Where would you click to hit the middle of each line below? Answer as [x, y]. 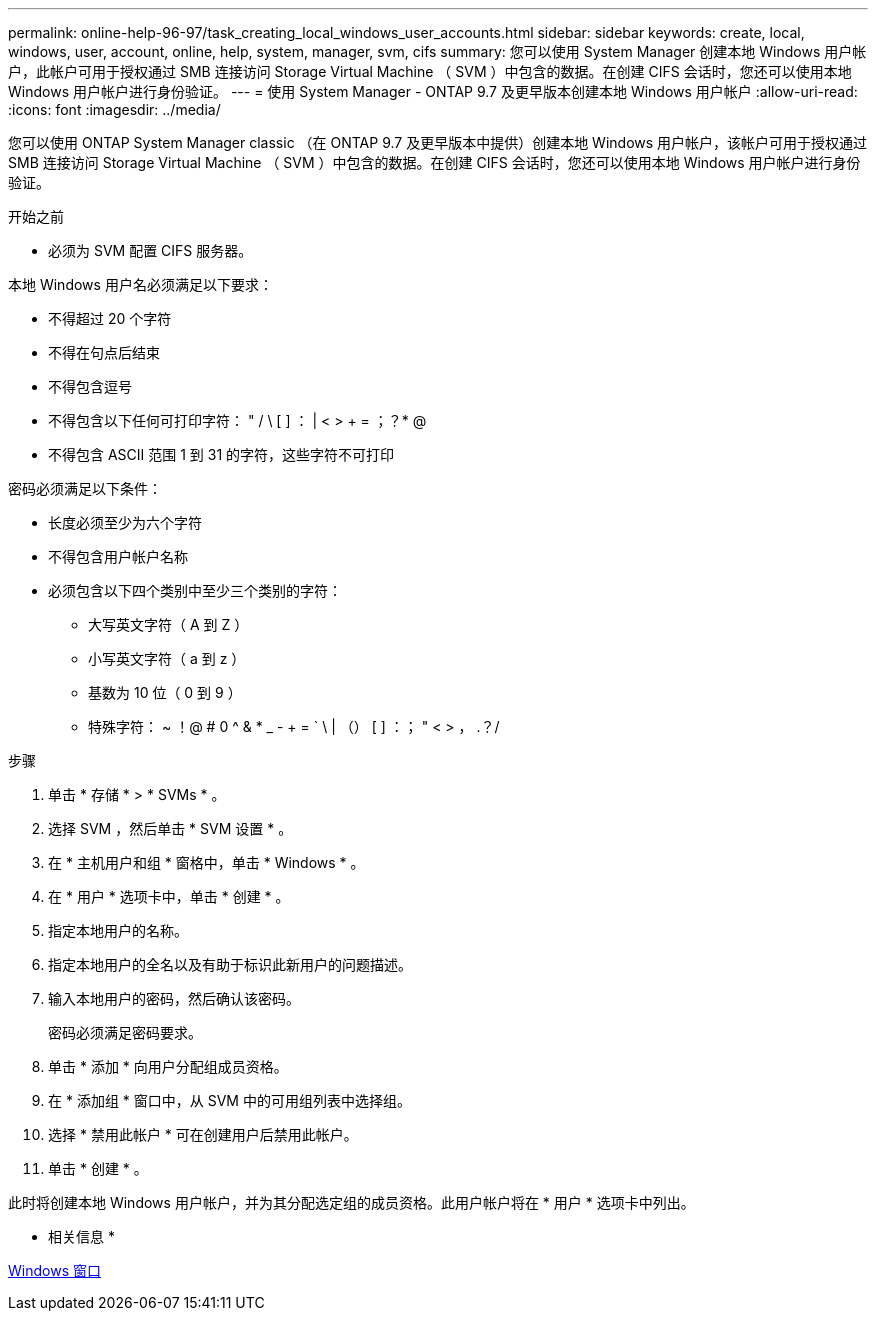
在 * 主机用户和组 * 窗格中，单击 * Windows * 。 [206, 862]
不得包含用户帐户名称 [118, 556]
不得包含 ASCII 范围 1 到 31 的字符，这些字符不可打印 [221, 454]
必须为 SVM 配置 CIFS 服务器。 [150, 250]
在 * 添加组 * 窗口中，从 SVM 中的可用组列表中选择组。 [229, 1100]
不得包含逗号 [90, 386]
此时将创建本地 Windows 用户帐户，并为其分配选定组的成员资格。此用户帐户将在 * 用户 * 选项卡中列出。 [351, 1202]
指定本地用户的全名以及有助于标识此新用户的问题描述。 [230, 964]
